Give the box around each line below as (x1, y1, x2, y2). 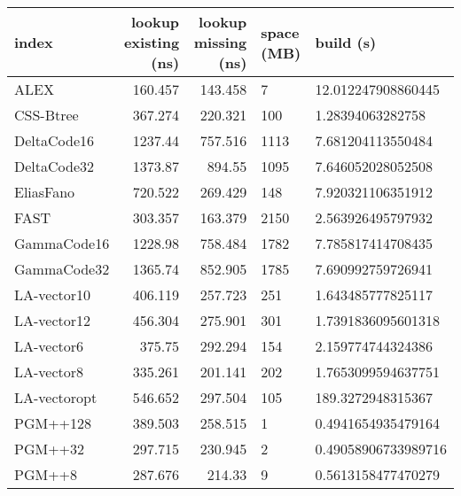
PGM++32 (14, 438, 85, 459)
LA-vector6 (14, 336, 84, 356)
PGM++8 (14, 464, 78, 484)
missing (193, 32, 247, 52)
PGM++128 (14, 413, 92, 433)
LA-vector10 (14, 284, 91, 305)
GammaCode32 (14, 259, 110, 279)
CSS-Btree (14, 105, 79, 125)
